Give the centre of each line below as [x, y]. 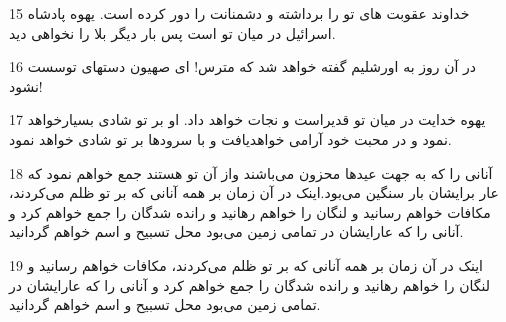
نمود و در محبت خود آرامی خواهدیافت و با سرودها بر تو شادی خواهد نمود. [230, 138]
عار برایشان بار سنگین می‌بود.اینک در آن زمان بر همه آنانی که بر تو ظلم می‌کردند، [254, 192]
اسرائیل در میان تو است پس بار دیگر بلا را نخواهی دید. [172, 32]
